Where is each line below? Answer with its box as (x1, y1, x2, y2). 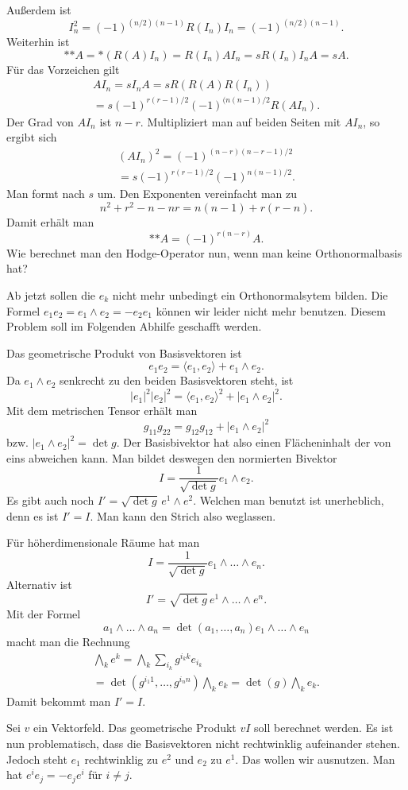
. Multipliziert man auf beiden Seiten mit (140, 113, 341, 130)
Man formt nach (6, 185, 85, 202)
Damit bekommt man (6, 692, 111, 709)
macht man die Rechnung (6, 633, 130, 649)
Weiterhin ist (6, 33, 70, 50)
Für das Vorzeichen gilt (6, 60, 120, 77)
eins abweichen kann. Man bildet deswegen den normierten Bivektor (6, 449, 337, 466)
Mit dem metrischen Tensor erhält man (6, 402, 198, 419)
